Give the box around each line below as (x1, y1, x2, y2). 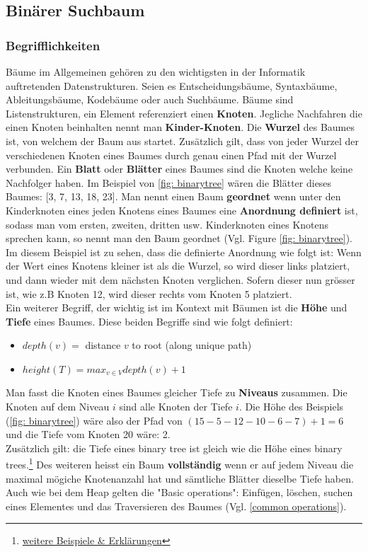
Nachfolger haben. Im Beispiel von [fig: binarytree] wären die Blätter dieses (6, 175, 332, 190)
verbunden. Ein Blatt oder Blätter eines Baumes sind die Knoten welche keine (6, 161, 353, 176)
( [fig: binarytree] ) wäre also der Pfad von (6, 413, 183, 427)
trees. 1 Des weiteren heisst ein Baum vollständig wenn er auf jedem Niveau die (6, 455, 354, 472)
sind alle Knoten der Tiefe (119, 399, 233, 414)
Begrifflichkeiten (6, 36, 100, 54)
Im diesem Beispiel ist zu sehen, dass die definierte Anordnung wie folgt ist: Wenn (6, 244, 362, 259)
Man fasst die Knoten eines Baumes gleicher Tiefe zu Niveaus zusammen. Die (6, 385, 347, 400)
